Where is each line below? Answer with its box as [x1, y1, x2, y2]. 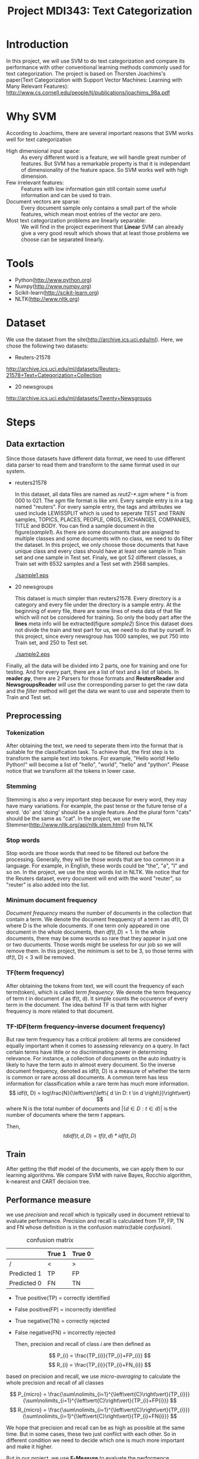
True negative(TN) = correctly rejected [14, 1317, 110, 1325]
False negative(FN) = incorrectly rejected [14, 1329, 116, 1336]
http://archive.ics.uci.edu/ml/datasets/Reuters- [6, 365, 121, 372]
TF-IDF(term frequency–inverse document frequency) [6, 1022, 166, 1031]
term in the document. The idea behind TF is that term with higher [6, 1001, 168, 1008]
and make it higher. [6, 1443, 53, 1450]
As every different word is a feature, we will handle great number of [21, 154, 187, 161]
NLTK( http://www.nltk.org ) [14, 295, 80, 302]
